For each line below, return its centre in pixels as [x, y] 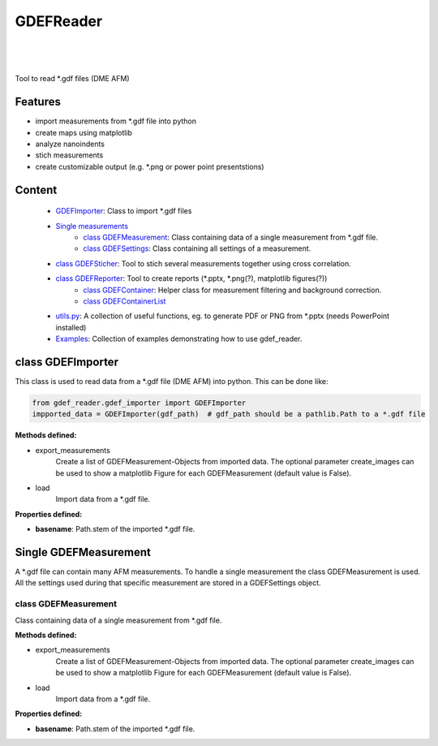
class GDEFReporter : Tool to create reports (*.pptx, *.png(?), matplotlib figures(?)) [191, 278]
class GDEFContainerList [125, 301]
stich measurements [69, 155]
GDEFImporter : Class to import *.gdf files [124, 211]
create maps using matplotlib [84, 132]
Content [36, 190]
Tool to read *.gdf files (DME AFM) [72, 79]
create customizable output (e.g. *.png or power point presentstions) [150, 166]
